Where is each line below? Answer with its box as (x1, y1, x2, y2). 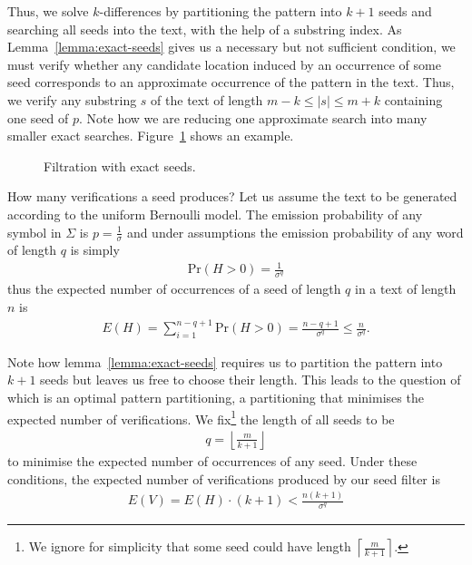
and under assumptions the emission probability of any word (126, 222, 464, 241)
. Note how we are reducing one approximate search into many (79, 108, 428, 127)
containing (384, 90, 443, 109)
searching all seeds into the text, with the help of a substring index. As (7, 19, 402, 38)
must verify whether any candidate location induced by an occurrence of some (7, 54, 441, 73)
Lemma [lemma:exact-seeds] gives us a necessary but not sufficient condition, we (7, 37, 456, 56)
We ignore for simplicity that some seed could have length (28, 537, 351, 556)
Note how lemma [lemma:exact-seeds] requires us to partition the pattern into (7, 352, 443, 371)
